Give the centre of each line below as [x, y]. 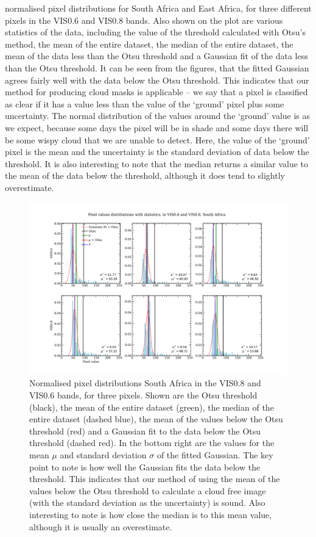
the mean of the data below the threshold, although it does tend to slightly [145, 175]
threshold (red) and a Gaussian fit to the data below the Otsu [145, 431]
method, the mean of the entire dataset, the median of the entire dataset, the [149, 44]
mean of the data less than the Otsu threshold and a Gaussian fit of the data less [156, 56]
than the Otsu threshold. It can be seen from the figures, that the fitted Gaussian [157, 67]
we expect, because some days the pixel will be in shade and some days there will [157, 127]
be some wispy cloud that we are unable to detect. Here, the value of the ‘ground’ [157, 139]
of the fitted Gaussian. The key [215, 455]
